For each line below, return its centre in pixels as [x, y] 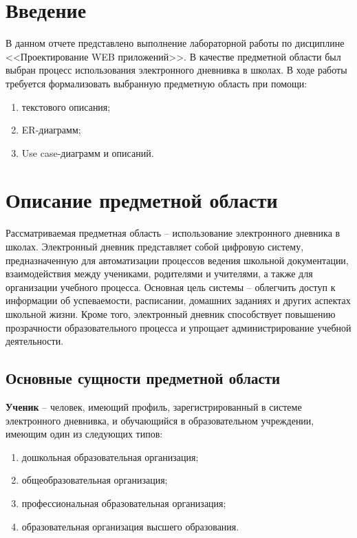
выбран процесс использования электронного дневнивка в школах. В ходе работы [176, 70]
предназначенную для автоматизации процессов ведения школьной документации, [177, 260]
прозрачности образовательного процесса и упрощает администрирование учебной [178, 327]
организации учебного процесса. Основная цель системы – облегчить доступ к [171, 287]
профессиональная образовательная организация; [124, 503]
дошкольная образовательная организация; [110, 456]
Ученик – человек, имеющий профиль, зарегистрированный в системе [154, 406]
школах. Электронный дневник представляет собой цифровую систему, [155, 246]
